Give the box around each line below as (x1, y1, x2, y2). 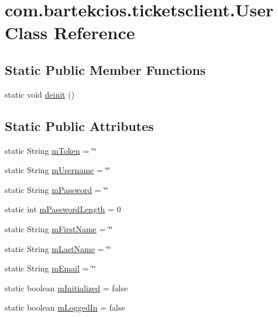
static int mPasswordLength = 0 (5, 203, 121, 215)
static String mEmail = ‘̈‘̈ (5, 262, 96, 274)
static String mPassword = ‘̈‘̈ (5, 183, 109, 195)
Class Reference (5, 20, 135, 44)
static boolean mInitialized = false (5, 281, 128, 294)
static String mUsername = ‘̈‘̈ (5, 164, 111, 176)
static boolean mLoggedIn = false (5, 301, 125, 313)
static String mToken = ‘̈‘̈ (5, 144, 97, 156)
